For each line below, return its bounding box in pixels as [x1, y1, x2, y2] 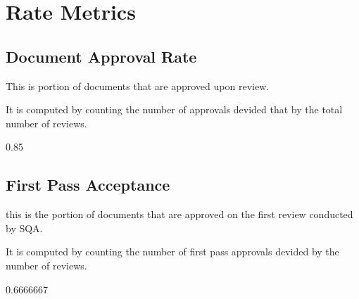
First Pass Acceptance [6, 174, 170, 196]
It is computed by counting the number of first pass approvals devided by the [6, 244, 339, 259]
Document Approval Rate [6, 45, 197, 67]
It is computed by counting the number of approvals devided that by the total [6, 102, 343, 117]
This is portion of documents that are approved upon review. [6, 78, 270, 93]
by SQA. [6, 220, 43, 235]
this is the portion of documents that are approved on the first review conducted [6, 207, 353, 222]
